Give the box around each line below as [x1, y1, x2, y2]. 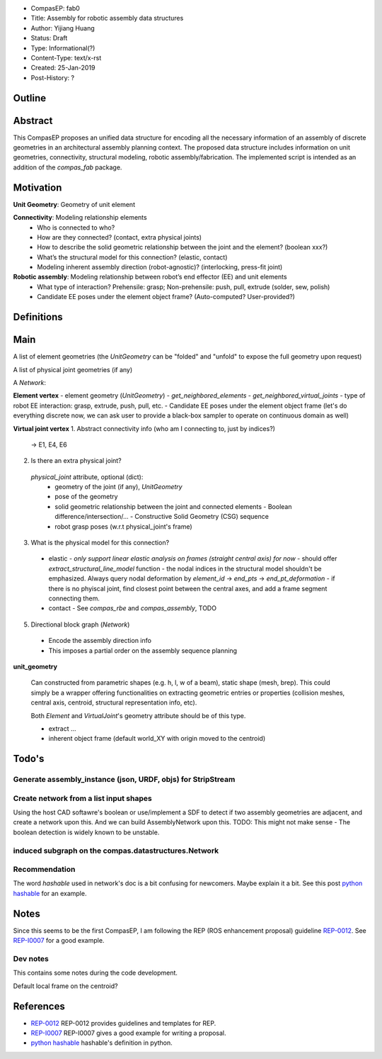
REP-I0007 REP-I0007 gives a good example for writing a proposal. [30, 1029, 226, 1037]
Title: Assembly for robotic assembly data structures [30, 14, 184, 23]
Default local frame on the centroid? [13, 982, 118, 990]
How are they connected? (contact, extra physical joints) [37, 232, 202, 241]
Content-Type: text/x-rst [30, 53, 102, 62]
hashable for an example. [13, 889, 87, 897]
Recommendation [13, 865, 76, 875]
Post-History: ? [30, 73, 74, 82]
